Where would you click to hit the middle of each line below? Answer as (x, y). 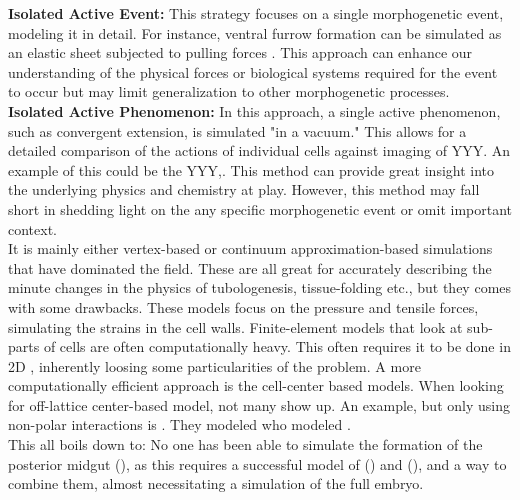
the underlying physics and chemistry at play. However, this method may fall (244, 189)
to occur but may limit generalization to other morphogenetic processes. (229, 91)
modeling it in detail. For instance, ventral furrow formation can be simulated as (255, 32)
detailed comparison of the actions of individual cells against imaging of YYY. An (259, 150)
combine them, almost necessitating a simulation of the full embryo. (216, 483)
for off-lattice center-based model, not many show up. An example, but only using (259, 404)
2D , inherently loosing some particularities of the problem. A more (214, 365)
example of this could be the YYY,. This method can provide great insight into (251, 169)
